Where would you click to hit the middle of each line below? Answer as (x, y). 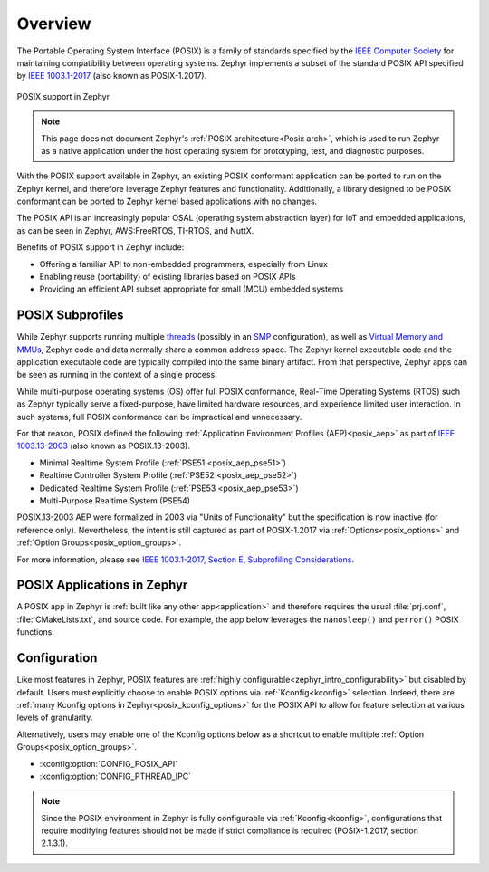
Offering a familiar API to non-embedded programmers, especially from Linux (183, 264)
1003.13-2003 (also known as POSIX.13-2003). (103, 446)
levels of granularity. (55, 718)
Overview (54, 24)
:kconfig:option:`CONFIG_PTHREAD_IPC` (115, 776)
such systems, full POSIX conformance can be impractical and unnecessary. (159, 417)
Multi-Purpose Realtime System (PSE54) (115, 501)
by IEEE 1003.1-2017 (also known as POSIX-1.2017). (112, 76)
